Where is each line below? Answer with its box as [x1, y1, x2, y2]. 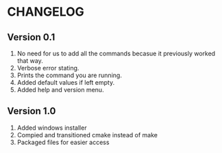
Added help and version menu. [16, 86, 104, 94]
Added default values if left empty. [16, 79, 115, 86]
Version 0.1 [7, 31, 56, 43]
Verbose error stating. [16, 64, 79, 72]
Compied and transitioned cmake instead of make [16, 130, 158, 139]
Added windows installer [16, 124, 87, 132]
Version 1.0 [7, 105, 56, 117]
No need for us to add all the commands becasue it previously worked [16, 49, 216, 57]
